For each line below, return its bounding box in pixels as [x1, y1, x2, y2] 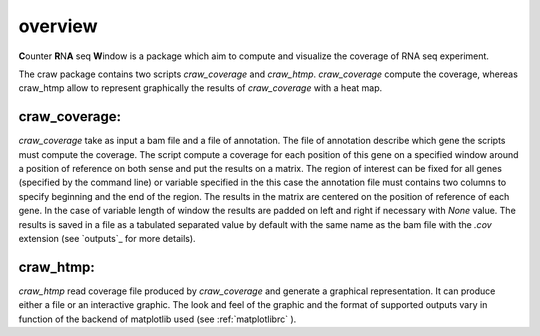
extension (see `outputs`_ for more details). [18, 232, 196, 244]
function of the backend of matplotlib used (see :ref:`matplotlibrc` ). [18, 313, 297, 325]
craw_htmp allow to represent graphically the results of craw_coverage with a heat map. [18, 82, 383, 94]
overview [18, 15, 98, 37]
